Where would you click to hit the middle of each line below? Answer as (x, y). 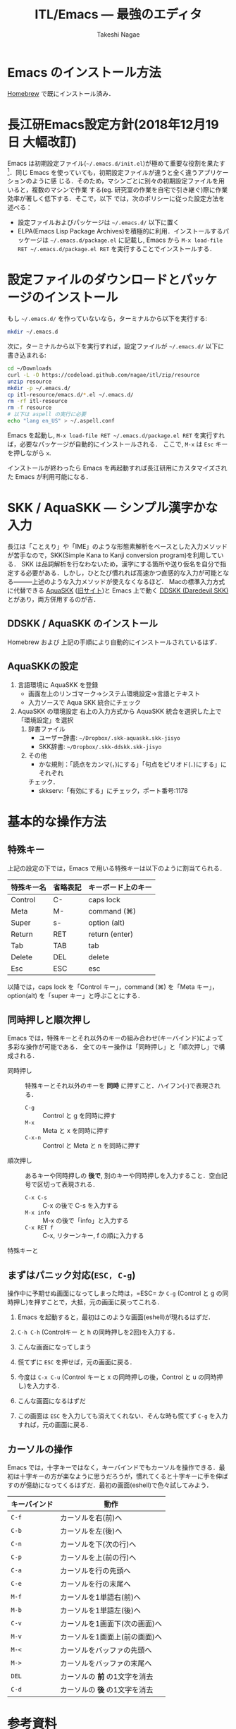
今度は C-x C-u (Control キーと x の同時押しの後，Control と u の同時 (117, 1377)
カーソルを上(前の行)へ (98, 1558)
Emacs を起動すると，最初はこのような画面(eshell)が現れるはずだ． (116, 1317)
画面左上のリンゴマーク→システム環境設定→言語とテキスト (114, 693)
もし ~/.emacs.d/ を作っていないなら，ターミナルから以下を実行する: (107, 319)
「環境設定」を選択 (45, 720)
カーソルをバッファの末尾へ (106, 1663)
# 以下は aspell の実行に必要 (47, 414)
